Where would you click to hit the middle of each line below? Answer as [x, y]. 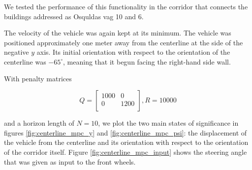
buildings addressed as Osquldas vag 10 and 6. [74, 16]
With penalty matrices [38, 78]
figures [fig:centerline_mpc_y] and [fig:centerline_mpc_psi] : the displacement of [126, 132]
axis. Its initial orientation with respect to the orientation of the [133, 52]
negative [16, 52]
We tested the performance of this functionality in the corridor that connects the [126, 6]
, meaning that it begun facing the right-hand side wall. [147, 61]
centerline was [25, 61]
